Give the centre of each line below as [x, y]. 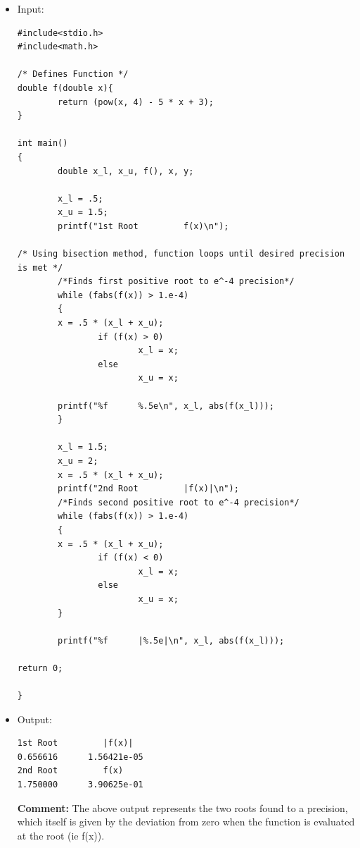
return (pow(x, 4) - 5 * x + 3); [136, 102]
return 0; [40, 668]
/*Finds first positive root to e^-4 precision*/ [176, 282]
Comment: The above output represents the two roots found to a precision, [182, 807]
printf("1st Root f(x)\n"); [143, 226]
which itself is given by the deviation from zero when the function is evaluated [186, 822]
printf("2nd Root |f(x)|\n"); [148, 489]
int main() [43, 143]
